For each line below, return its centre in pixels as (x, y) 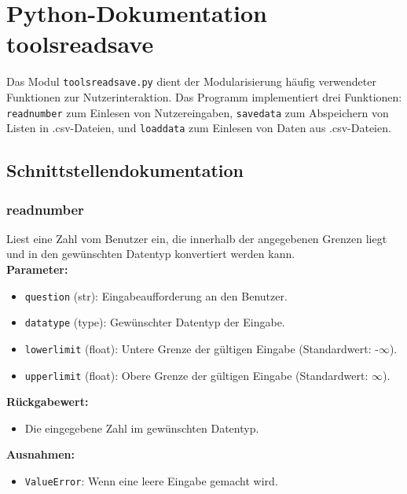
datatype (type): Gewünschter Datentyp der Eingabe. (155, 322)
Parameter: (37, 269)
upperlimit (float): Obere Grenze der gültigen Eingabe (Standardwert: (196, 375)
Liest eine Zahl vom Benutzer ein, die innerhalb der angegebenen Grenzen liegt (197, 238)
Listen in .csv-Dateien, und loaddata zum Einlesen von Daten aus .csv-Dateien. (199, 128)
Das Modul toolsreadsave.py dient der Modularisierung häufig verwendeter (191, 81)
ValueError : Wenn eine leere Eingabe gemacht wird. (151, 481)
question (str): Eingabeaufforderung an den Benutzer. (156, 295)
